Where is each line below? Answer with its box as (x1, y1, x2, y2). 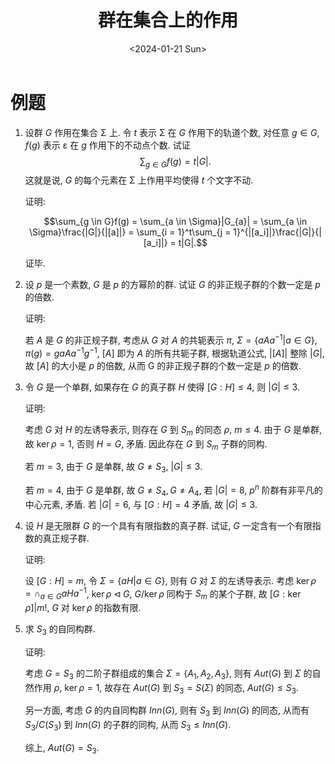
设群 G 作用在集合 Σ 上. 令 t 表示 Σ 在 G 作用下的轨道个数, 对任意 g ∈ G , (24, 126, 320, 138)
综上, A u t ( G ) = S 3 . (24, 742, 100, 756)
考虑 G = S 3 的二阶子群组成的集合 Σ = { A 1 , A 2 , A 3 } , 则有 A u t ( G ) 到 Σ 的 (24, 667, 313, 681)
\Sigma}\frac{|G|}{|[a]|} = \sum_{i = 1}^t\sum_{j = (28, 226, 232, 238)
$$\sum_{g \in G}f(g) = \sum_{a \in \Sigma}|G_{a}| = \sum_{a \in (43, 216, 308, 228)
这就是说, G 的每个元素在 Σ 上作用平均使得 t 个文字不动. (24, 174, 254, 186)
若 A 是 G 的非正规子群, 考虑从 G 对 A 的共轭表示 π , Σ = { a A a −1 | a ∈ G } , (24, 332, 318, 346)
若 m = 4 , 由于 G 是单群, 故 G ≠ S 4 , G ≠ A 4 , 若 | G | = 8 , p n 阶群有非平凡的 (24, 482, 323, 498)
